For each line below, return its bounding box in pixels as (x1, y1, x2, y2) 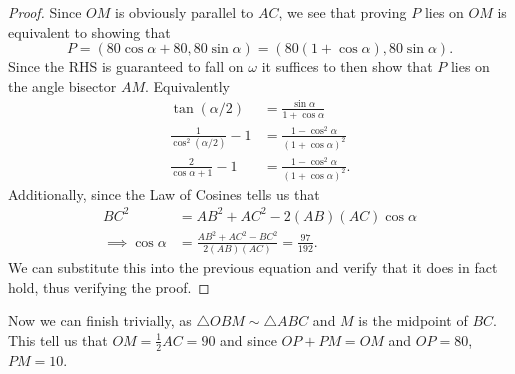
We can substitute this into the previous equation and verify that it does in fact (8, 257, 498, 278)
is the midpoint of (358, 310, 468, 331)
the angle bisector (8, 75, 117, 96)
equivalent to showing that (8, 21, 171, 42)
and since (220, 329, 277, 350)
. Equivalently (144, 75, 230, 96)
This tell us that (8, 329, 108, 350)
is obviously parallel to (115, 2, 254, 22)
